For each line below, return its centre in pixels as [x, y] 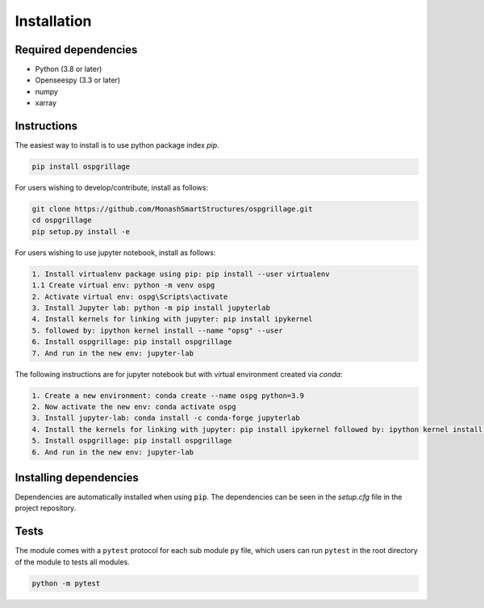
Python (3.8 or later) [69, 69]
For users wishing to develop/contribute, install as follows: [112, 188]
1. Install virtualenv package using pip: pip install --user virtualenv [181, 274]
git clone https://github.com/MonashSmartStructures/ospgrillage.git [172, 209]
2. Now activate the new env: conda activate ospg [134, 407]
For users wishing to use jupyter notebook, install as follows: [115, 252]
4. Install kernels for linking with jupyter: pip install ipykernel [172, 319]
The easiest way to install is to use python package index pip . [117, 145]
